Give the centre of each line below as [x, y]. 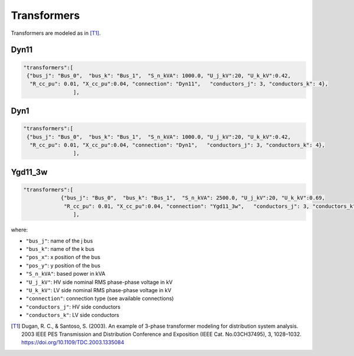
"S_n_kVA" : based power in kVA [65, 274]
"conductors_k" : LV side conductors [73, 315]
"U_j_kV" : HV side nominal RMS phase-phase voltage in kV [99, 282]
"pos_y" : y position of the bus [63, 265]
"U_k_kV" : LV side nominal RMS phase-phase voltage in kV [99, 290]
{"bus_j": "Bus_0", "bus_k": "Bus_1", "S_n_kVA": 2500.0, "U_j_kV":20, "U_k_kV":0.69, [193, 198]
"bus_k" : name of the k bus [60, 249]
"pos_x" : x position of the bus [63, 257]
